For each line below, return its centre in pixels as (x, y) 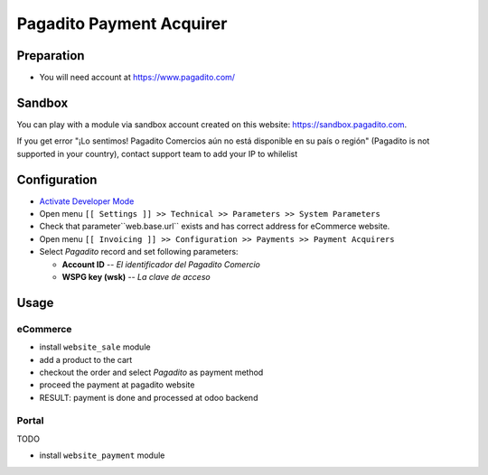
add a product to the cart (86, 359)
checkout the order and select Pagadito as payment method (151, 372)
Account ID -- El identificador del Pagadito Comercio (161, 264)
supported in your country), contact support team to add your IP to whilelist (157, 154)
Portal (30, 421)
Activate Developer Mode (87, 201)
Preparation (51, 56)
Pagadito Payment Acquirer (122, 23)
